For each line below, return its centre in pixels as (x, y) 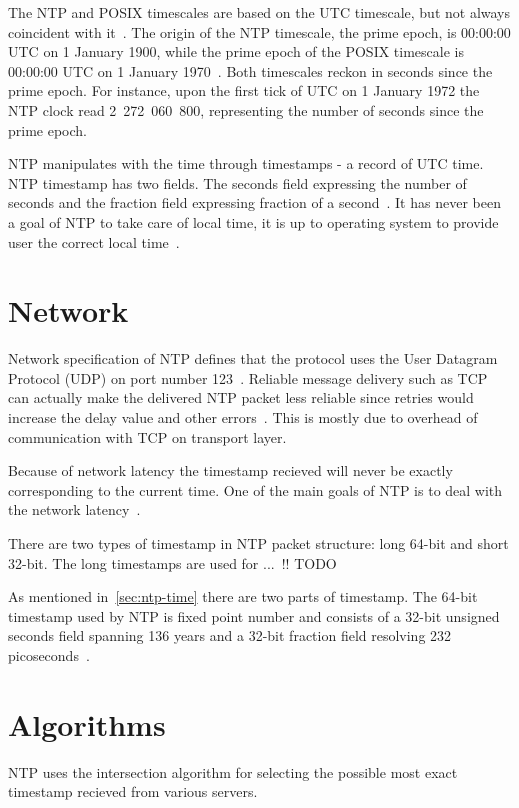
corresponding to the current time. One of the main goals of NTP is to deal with (255, 489)
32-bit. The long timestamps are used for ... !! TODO (172, 562)
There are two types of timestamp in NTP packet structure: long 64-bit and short (258, 543)
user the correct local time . (94, 241)
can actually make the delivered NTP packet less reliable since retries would (241, 397)
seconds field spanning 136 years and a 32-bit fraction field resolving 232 (230, 635)
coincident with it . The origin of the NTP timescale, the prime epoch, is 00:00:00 (259, 31)
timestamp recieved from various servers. (133, 791)
